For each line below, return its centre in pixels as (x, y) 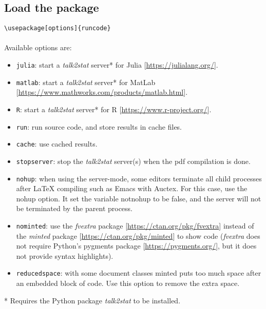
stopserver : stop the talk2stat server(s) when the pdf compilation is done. (133, 161)
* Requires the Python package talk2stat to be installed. (92, 300)
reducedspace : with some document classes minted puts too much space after (139, 273)
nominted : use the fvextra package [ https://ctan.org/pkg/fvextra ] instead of (135, 226)
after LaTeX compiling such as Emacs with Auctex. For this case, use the (132, 188)
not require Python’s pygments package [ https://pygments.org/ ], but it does (136, 246)
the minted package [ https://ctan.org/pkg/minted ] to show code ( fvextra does (138, 235)
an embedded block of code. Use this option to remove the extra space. (128, 283)
